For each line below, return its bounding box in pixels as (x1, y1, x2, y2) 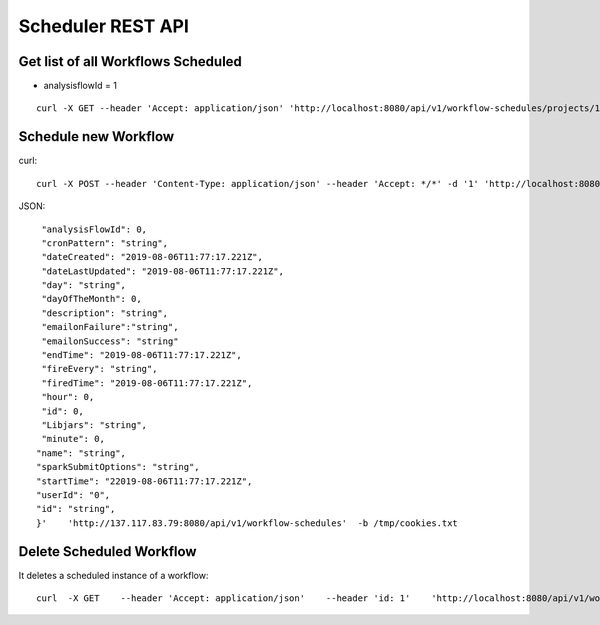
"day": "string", (41, 280, 127, 291)
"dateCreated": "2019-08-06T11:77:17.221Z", (41, 251, 264, 263)
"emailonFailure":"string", (41, 321, 179, 333)
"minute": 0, (41, 433, 105, 445)
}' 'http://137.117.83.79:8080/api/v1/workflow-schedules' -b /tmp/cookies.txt (36, 517, 459, 529)
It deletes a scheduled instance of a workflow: (18, 569, 209, 581)
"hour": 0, (41, 391, 95, 403)
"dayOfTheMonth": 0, (41, 293, 142, 305)
